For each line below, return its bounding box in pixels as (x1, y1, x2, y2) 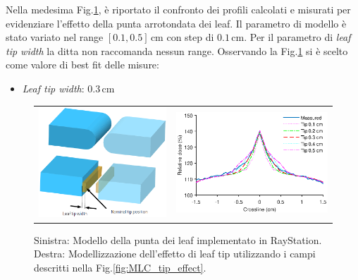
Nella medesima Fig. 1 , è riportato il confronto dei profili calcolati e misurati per (6, 2, 351, 16)
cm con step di (150, 30, 214, 44)
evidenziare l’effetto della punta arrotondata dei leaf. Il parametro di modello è (6, 16, 347, 30)
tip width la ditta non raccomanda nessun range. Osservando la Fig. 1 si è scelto (6, 43, 348, 58)
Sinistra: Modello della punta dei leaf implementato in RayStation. (34, 232, 322, 247)
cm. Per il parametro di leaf (231, 30, 351, 44)
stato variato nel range (6, 30, 104, 44)
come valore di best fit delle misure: (6, 57, 159, 72)
